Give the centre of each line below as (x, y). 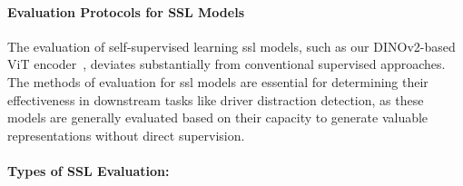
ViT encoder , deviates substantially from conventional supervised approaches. (227, 64)
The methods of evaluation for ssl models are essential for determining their (218, 81)
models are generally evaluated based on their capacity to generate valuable (218, 117)
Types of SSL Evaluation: (89, 170)
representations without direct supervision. (126, 135)
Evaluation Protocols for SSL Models (126, 11)
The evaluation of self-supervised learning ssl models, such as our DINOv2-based (231, 46)
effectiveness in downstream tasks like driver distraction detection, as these (216, 99)
